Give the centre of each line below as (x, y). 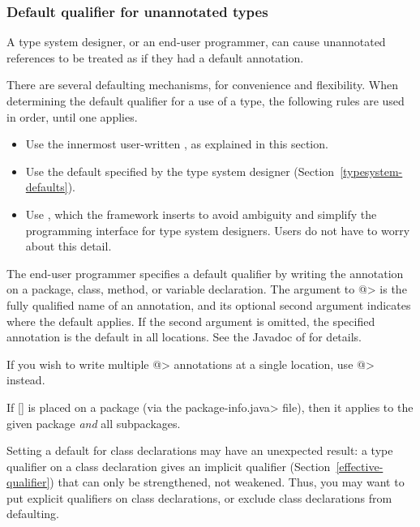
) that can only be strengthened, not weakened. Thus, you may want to (227, 482)
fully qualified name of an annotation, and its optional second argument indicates (209, 304)
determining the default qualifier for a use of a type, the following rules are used (206, 101)
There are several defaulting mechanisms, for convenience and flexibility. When (202, 85)
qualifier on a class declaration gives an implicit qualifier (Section (169, 466)
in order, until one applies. (72, 116)
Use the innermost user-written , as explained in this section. (177, 144)
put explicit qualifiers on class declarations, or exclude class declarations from (199, 497)
